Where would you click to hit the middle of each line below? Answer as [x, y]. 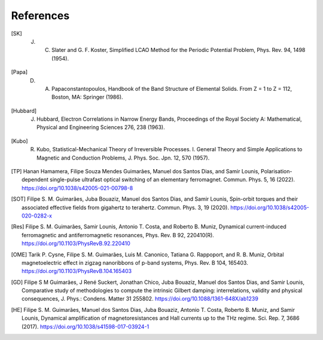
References [40, 16]
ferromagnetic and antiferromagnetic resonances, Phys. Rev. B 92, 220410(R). [118, 235]
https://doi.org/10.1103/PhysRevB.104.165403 [77, 271]
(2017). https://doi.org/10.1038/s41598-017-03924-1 [86, 326]
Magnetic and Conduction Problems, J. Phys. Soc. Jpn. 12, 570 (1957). [123, 158]
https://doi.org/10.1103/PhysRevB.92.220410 [76, 243]
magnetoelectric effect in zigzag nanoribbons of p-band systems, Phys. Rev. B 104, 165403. [135, 262]
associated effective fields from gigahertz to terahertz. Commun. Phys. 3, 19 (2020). [126, 207]
